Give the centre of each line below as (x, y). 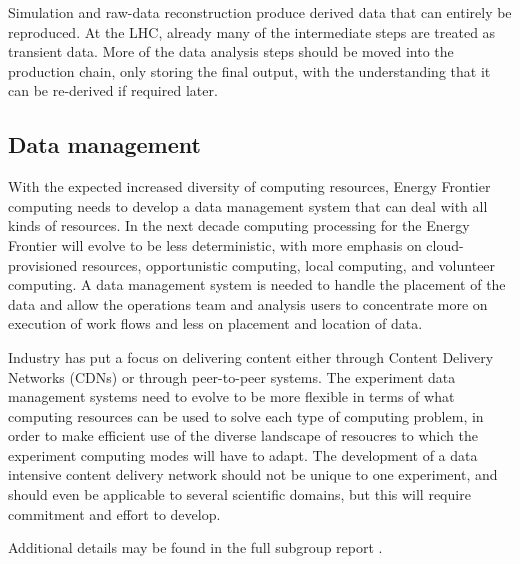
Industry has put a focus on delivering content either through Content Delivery (251, 356)
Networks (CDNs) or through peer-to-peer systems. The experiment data (232, 376)
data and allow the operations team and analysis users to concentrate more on (248, 303)
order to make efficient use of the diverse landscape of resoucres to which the (243, 435)
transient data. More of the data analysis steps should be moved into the (231, 51)
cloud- (445, 244)
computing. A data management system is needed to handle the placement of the (257, 284)
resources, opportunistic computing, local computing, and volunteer (289, 264)
